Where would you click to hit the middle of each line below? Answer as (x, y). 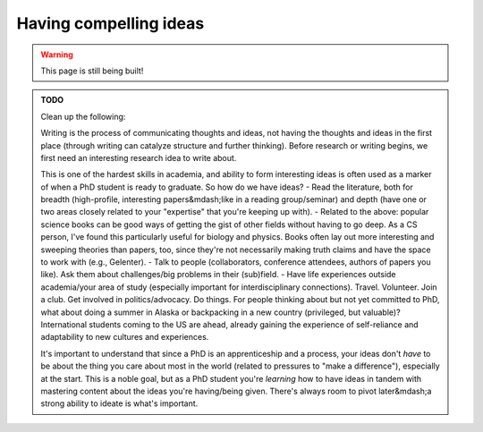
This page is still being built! (92, 71)
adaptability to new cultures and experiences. (125, 337)
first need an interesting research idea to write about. (139, 157)
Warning (57, 55)
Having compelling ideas (110, 23)
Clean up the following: (83, 116)
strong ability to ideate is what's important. (119, 403)
